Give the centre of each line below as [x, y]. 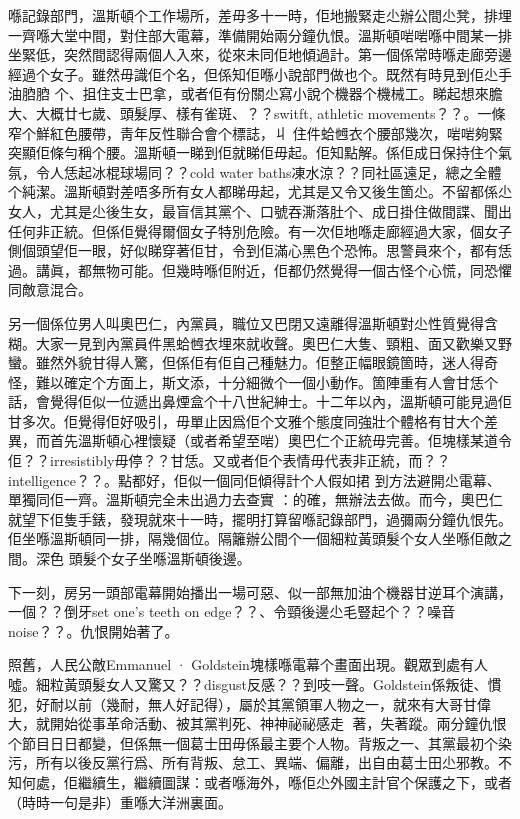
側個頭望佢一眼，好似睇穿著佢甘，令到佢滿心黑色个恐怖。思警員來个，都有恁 [260, 250]
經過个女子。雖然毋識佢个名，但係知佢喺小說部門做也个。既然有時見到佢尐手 [260, 73]
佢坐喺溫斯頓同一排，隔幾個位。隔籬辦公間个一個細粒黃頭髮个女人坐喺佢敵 [253, 538]
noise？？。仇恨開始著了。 [93, 630]
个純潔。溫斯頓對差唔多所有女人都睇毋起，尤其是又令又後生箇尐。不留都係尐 [260, 191]
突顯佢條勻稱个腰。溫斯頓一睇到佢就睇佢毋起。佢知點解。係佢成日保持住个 [253, 152]
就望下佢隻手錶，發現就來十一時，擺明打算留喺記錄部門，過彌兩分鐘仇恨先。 [260, 518]
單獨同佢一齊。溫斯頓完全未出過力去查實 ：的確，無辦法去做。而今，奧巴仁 [255, 499]
